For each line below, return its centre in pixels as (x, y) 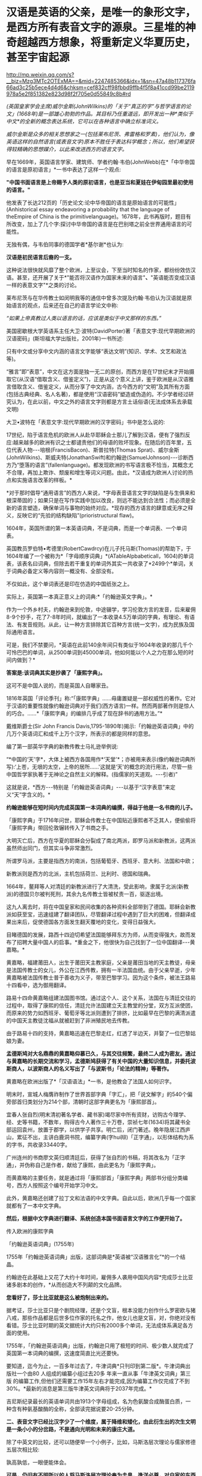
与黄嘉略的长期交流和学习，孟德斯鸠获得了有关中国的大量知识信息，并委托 (98, 1061)
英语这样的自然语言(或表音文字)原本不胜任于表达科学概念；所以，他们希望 (98, 142)
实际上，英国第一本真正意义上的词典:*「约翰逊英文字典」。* (80, 596)
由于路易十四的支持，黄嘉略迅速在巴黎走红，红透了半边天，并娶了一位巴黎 (98, 1033)
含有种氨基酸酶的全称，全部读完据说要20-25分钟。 (74, 1409)
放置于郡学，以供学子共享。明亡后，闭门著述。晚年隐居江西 (111, 1129)
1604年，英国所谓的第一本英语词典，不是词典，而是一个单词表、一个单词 (97, 528)
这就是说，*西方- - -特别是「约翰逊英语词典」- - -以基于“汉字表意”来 (88, 787)
